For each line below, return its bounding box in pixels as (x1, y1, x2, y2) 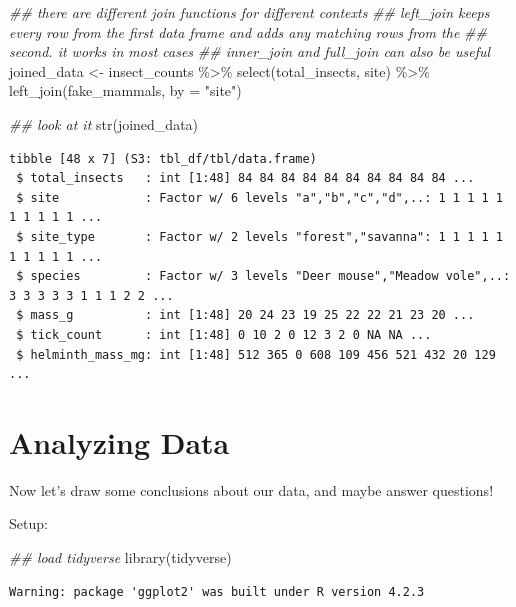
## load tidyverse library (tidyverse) (9, 547, 232, 567)
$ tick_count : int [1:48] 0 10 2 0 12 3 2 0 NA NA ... (16, 327, 432, 342)
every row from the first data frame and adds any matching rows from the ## (9, 21, 487, 42)
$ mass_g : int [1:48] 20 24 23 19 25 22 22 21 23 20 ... (16, 308, 475, 323)
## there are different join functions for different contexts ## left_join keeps (9, 2, 490, 22)
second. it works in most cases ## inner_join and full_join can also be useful (9, 41, 491, 62)
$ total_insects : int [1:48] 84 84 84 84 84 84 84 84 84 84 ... (16, 171, 475, 186)
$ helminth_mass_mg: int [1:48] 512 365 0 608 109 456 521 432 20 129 (16, 347, 496, 362)
